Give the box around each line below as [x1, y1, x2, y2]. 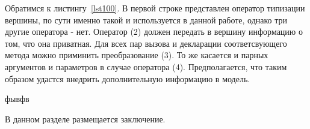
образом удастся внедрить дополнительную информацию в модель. [5, 72, 250, 85]
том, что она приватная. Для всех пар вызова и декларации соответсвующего [5, 37, 287, 49]
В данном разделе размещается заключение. [5, 112, 166, 125]
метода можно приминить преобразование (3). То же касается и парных [5, 49, 268, 61]
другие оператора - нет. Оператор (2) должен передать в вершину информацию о [5, 25, 303, 38]
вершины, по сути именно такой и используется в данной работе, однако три [5, 13, 288, 26]
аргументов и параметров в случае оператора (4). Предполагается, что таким [5, 60, 287, 73]
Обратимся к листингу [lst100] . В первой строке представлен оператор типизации [5, 2, 305, 14]
